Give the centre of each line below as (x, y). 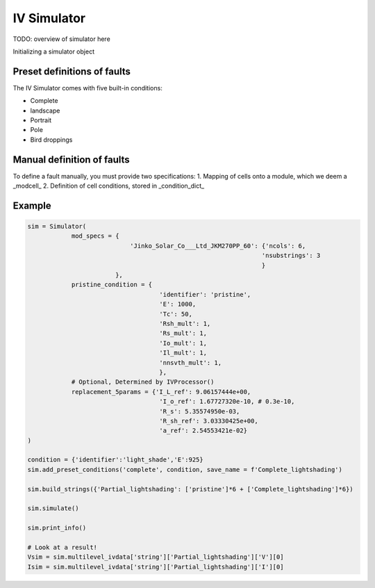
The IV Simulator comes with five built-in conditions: (87, 88)
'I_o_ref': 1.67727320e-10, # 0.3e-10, (227, 402)
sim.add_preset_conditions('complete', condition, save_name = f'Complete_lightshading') (185, 469)
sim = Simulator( (57, 227)
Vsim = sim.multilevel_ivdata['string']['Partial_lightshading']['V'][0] (156, 557)
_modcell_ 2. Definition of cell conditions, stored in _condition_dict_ (109, 186)
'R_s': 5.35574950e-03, (200, 411)
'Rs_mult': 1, (183, 333)
